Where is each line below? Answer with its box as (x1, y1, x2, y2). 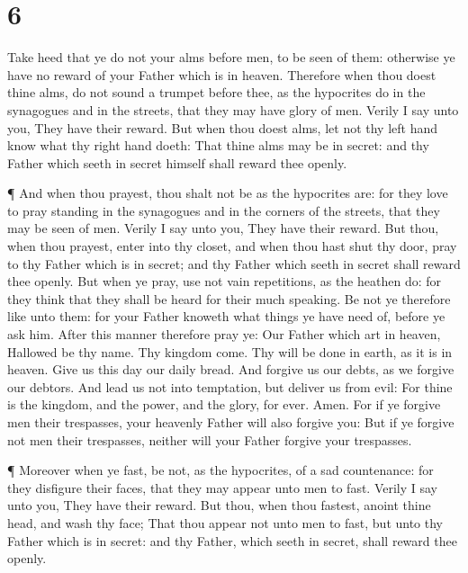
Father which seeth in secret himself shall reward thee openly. (7, 153, 347, 172)
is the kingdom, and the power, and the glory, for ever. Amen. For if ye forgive (7, 395, 441, 414)
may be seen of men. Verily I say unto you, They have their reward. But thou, (7, 219, 439, 237)
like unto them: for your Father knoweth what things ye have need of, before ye (7, 307, 445, 326)
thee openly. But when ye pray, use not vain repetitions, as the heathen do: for (7, 272, 442, 291)
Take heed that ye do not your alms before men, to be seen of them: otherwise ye (7, 48, 455, 67)
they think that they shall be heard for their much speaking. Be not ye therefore (7, 289, 451, 308)
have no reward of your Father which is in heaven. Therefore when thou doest (7, 65, 436, 84)
